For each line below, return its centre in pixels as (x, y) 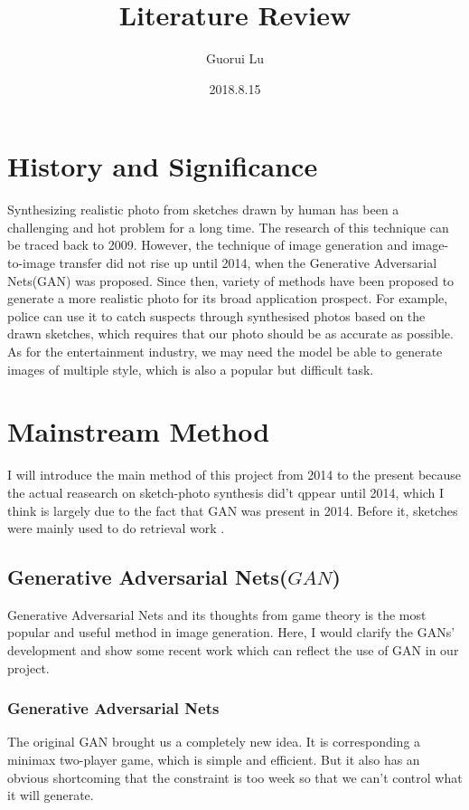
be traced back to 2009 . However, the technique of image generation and (208, 245)
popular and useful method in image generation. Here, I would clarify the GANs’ (231, 632)
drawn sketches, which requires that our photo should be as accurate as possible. (230, 334)
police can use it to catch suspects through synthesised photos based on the (216, 315)
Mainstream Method (139, 431)
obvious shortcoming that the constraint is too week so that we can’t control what (235, 777)
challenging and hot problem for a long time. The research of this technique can (228, 227)
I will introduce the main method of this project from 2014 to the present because (234, 475)
